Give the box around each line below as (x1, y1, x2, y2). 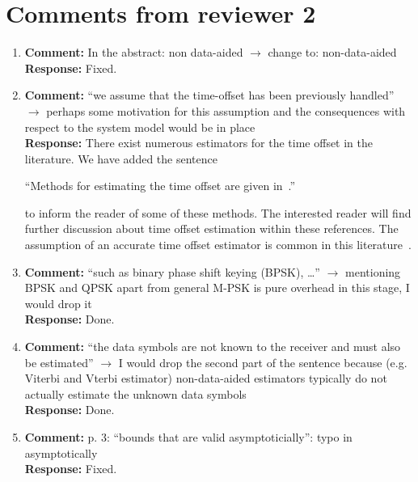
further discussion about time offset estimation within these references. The (24, 220, 399, 237)
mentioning (345, 263, 401, 280)
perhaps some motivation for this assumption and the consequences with (46, 102, 406, 119)
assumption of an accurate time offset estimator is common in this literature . (24, 236, 412, 253)
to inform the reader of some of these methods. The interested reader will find (24, 204, 412, 221)
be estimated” (24, 353, 94, 370)
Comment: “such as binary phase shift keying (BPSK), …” (24, 263, 320, 280)
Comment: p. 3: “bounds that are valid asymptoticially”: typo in (24, 429, 353, 445)
